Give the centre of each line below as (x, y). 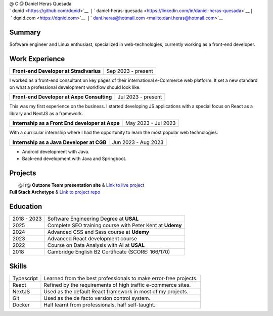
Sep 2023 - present (130, 71)
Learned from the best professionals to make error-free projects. (121, 278)
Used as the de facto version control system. (97, 298)
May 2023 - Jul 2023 (150, 123)
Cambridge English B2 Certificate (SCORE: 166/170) (109, 252)
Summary (25, 32)
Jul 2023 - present (140, 97)
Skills (18, 266)
